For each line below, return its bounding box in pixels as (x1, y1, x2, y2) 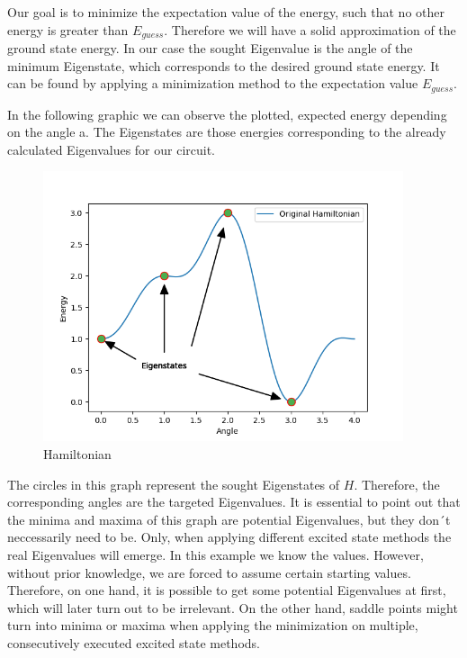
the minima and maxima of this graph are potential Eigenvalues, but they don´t (7, 509, 451, 528)
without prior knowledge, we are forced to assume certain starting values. (7, 563, 411, 581)
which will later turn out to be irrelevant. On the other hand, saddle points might (7, 598, 458, 617)
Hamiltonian (43, 445, 112, 464)
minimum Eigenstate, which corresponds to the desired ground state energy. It (7, 56, 440, 75)
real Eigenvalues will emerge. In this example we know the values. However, (7, 545, 424, 564)
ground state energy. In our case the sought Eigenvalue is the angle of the (7, 39, 413, 58)
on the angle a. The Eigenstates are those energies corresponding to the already (7, 122, 446, 141)
